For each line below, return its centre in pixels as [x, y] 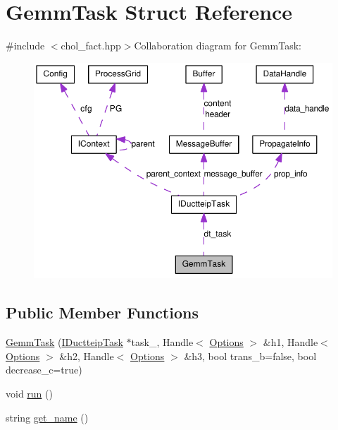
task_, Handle [162, 342]
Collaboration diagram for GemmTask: [218, 46]
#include [25, 46]
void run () [29, 394]
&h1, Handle [290, 342]
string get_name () [47, 417]
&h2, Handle [87, 356]
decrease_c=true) [44, 370]
